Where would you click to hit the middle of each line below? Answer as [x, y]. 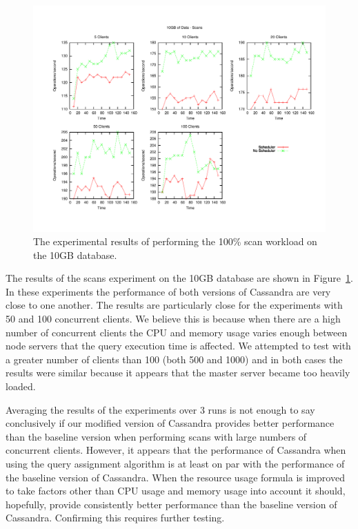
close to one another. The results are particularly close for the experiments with [174, 305]
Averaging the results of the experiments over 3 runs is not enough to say [160, 409]
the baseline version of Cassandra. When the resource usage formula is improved [175, 477]
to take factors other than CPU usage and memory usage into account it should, [176, 491]
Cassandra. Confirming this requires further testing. [115, 518]
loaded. [21, 386]
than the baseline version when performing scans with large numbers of [156, 436]
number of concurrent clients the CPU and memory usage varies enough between [177, 332]
